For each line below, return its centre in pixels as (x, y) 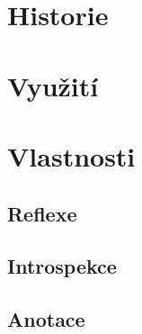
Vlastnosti (71, 155)
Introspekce (62, 266)
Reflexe (42, 213)
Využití (53, 85)
